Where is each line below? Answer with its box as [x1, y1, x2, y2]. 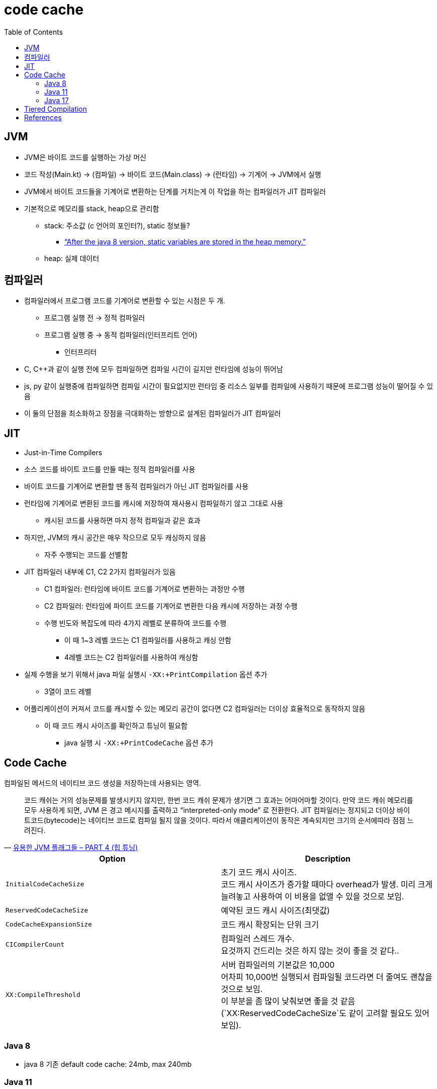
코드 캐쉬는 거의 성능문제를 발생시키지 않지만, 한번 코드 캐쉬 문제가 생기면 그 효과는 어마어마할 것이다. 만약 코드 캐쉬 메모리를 [24, 796, 413, 805]
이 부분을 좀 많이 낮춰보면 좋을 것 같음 [221, 996, 356, 1007]
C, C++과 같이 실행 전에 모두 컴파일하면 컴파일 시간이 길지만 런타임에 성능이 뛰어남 [24, 365, 283, 374]
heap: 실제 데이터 [44, 254, 99, 263]
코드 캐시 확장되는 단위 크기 [221, 919, 319, 930]
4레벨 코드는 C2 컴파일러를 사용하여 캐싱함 [64, 653, 198, 662]
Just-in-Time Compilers [24, 448, 102, 457]
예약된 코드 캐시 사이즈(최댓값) [221, 905, 330, 916]
